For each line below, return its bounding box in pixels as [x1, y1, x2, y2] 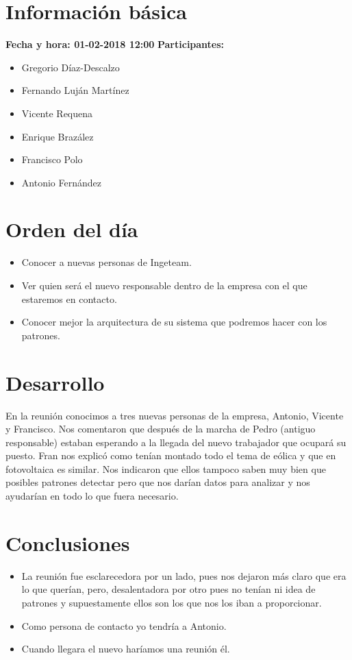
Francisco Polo [21, 152, 83, 167]
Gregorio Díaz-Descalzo [21, 60, 120, 74]
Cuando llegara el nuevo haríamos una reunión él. [21, 641, 230, 656]
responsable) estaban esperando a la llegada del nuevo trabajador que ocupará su [5, 435, 347, 449]
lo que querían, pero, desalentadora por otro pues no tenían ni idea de [21, 582, 316, 596]
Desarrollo [5, 368, 105, 396]
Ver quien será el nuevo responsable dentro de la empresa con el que [21, 278, 307, 292]
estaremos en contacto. [21, 291, 117, 306]
